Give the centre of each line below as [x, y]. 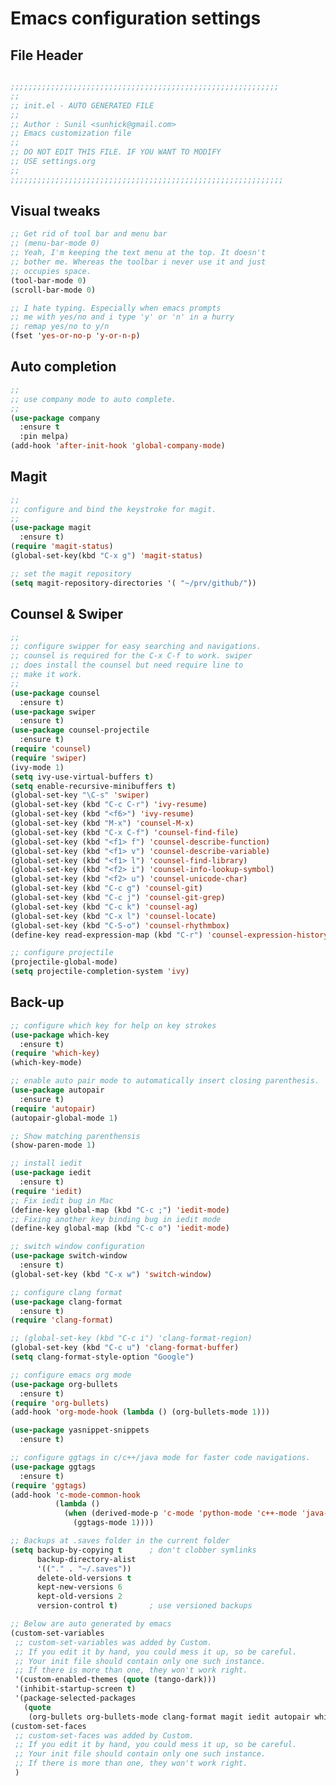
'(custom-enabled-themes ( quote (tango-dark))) [115, 1680]
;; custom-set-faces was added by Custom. [104, 1735]
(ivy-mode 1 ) [37, 767]
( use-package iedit [51, 1173]
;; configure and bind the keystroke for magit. [113, 509]
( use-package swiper [53, 712]
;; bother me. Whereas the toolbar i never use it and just [138, 262]
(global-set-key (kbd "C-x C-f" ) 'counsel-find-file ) [125, 832]
